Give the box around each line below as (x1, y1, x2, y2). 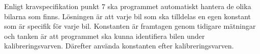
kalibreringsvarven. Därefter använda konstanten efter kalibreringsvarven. (4, 40, 234, 51)
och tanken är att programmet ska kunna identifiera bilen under (4, 30, 205, 41)
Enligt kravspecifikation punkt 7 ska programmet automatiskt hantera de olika (4, 1, 251, 11)
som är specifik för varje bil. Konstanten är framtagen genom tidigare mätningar (4, 21, 256, 31)
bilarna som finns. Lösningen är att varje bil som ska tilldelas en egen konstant (4, 11, 251, 21)
